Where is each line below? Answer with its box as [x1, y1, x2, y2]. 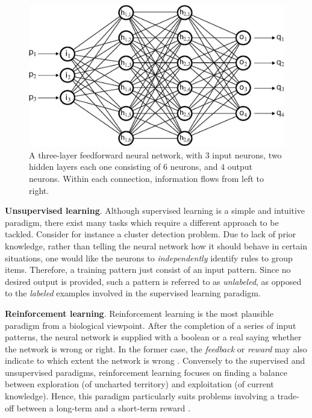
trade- [277, 390, 299, 402]
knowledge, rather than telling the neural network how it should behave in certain [5, 239, 307, 252]
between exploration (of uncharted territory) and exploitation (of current [5, 378, 274, 390]
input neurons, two [212, 148, 282, 161]
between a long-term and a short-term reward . [16, 401, 190, 414]
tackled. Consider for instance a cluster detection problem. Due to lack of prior [5, 228, 296, 240]
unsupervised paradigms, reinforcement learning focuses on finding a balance [5, 366, 287, 378]
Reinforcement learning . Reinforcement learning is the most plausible [5, 307, 273, 319]
